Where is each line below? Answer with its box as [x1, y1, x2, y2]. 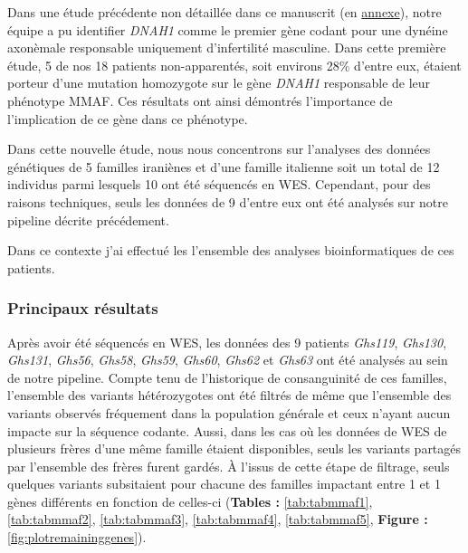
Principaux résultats [7, 297, 158, 319]
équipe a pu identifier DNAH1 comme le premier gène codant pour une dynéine [7, 20, 448, 39]
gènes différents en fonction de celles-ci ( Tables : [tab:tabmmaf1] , [7, 491, 373, 510]
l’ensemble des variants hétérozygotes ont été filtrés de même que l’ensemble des [7, 386, 452, 405]
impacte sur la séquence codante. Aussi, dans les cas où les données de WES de [7, 421, 447, 440]
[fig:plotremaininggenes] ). [7, 528, 147, 547]
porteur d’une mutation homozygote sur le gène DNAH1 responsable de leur [7, 73, 431, 92]
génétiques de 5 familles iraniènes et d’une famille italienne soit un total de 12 [7, 157, 440, 176]
